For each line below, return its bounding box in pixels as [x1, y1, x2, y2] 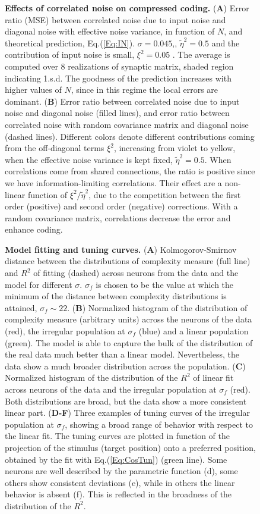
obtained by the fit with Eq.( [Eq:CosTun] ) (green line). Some [5, 453, 227, 465]
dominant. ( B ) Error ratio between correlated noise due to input [5, 95, 240, 107]
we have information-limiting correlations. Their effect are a [5, 176, 222, 189]
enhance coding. [5, 223, 63, 236]
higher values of [5, 83, 62, 96]
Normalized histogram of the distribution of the [5, 371, 178, 384]
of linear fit [193, 371, 234, 384]
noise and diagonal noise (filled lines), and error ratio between [5, 106, 230, 119]
